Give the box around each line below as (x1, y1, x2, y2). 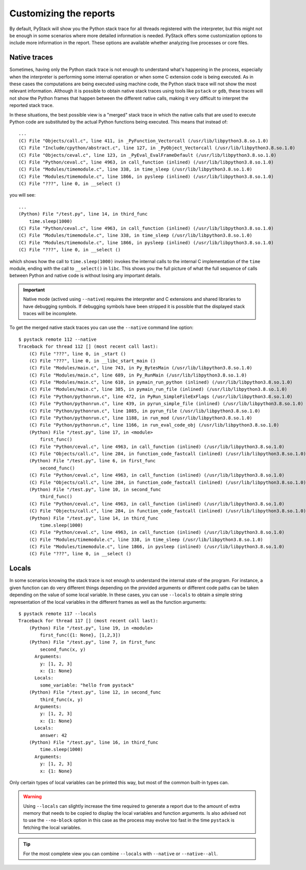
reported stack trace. (9, 102, 54, 108)
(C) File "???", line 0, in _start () (29, 350, 126, 357)
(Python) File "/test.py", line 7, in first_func (29, 639, 156, 645)
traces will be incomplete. (23, 310, 78, 316)
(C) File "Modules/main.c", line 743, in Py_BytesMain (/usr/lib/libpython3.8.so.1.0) (29, 365, 252, 371)
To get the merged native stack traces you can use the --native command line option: (9, 324, 194, 331)
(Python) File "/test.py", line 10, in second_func (29, 486, 161, 492)
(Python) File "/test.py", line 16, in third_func (29, 739, 159, 745)
